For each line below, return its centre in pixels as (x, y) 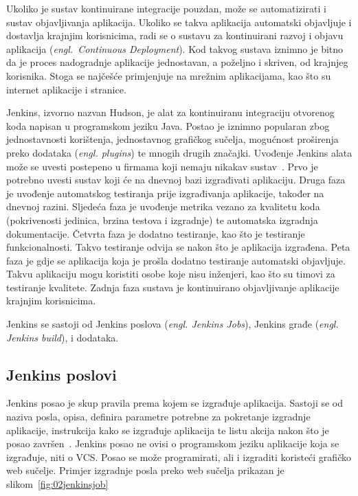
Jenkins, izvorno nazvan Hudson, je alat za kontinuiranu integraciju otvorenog (170, 112)
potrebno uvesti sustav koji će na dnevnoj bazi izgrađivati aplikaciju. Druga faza (176, 180)
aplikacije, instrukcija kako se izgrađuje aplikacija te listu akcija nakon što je (168, 430)
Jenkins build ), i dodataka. (63, 337)
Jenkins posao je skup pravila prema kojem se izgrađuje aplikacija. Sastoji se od (175, 403)
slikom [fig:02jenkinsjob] (57, 484)
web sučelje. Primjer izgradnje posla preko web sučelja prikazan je (145, 470)
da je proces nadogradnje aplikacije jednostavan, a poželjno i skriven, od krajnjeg (177, 62)
